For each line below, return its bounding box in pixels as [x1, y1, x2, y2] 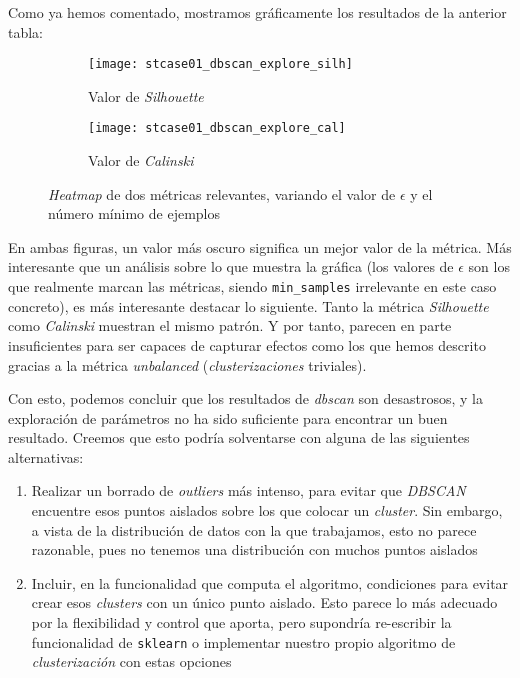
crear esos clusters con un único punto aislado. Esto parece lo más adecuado [31, 592, 498, 613]
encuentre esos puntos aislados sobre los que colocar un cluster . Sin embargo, [31, 500, 503, 521]
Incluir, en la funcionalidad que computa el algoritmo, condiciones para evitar [31, 572, 509, 593]
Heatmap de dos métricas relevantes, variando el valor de [48, 183, 396, 204]
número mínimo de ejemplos [48, 203, 220, 224]
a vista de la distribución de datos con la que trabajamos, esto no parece [31, 519, 477, 540]
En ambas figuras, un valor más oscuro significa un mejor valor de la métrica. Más [8, 236, 512, 257]
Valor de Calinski [88, 150, 194, 171]
